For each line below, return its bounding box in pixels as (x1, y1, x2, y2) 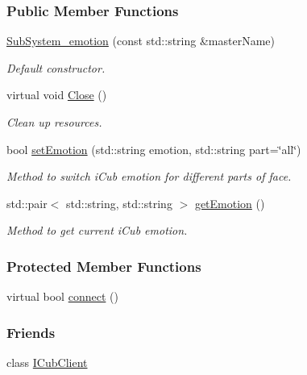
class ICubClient (6, 354, 88, 370)
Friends (6, 322, 56, 342)
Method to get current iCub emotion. (6, 222, 188, 239)
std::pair (6, 194, 48, 211)
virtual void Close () (6, 86, 107, 103)
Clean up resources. (6, 114, 102, 130)
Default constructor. (6, 59, 106, 76)
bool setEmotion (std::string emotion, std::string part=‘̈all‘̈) (6, 140, 301, 157)
